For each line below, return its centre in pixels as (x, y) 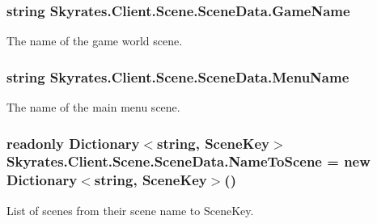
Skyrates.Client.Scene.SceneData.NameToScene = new (188, 161)
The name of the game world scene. (95, 41)
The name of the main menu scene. (93, 107)
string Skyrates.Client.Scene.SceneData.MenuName (178, 76)
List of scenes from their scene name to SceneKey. (130, 210)
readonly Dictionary (73, 143)
